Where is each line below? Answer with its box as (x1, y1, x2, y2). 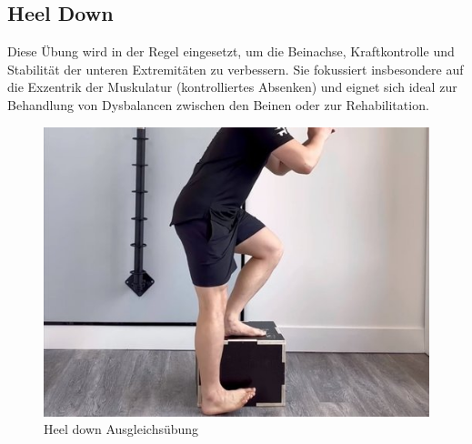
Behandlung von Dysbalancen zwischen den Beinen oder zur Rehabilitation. (7, 95, 429, 114)
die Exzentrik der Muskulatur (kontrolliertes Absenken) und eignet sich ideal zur (7, 77, 457, 96)
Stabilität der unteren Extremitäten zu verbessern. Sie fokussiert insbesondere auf (7, 59, 464, 78)
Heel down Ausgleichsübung (44, 419, 199, 439)
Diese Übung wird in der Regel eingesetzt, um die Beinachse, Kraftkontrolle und (7, 42, 455, 61)
